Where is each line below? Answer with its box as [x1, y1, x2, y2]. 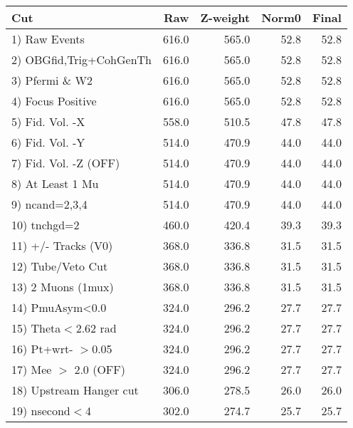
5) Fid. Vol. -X [11, 113, 85, 130]
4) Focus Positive [11, 93, 97, 109]
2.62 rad [75, 320, 117, 336]
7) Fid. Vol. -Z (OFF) [11, 155, 120, 171]
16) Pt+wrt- [11, 340, 73, 357]
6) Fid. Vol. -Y [11, 134, 85, 150]
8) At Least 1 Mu [11, 175, 99, 192]
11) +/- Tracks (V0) [11, 237, 113, 254]
